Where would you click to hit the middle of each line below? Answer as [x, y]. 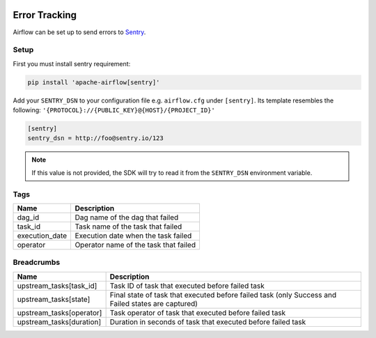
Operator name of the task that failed [135, 245]
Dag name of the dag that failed [127, 217]
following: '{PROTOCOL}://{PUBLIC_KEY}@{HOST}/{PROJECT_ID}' [114, 110]
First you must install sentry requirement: [72, 63]
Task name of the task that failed [128, 226]
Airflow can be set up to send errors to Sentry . [79, 32]
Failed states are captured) [154, 303]
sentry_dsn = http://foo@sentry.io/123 [95, 138]
